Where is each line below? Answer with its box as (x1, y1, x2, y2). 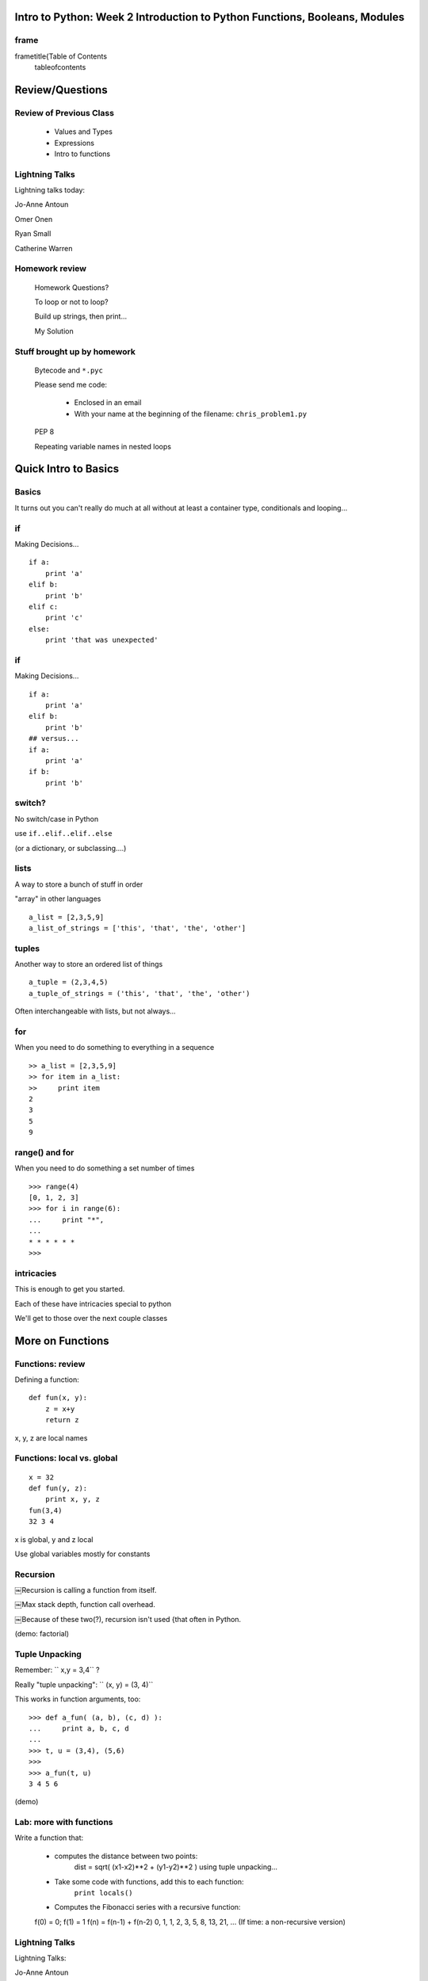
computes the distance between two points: (54, 1851, 198, 1861)
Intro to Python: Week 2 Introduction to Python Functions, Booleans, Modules (14, 10, 405, 24)
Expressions (54, 138, 95, 147)
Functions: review (14, 1358, 86, 1369)
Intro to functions (54, 149, 111, 158)
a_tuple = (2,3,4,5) (29, 978, 109, 987)
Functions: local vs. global (14, 1452, 118, 1464)
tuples (14, 943, 40, 954)
